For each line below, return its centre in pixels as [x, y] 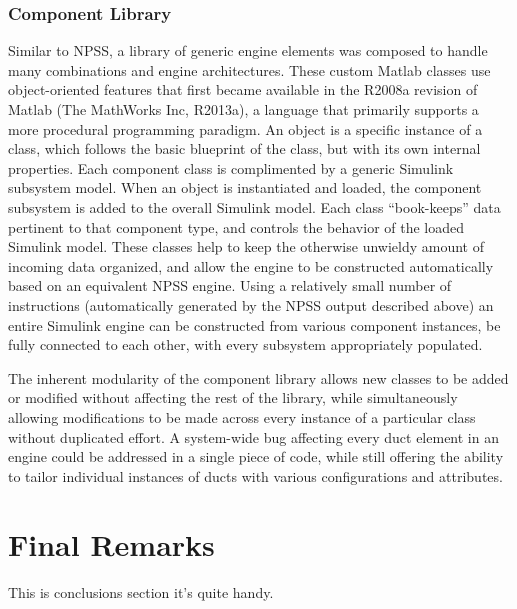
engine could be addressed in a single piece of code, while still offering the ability [256, 456]
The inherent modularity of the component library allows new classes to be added [258, 377]
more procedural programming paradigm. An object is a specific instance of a [245, 128]
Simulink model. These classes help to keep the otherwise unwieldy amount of [246, 246]
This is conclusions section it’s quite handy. [141, 592]
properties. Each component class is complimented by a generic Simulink [231, 167]
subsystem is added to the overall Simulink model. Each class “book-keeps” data [254, 206]
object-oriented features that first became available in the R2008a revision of [243, 89]
